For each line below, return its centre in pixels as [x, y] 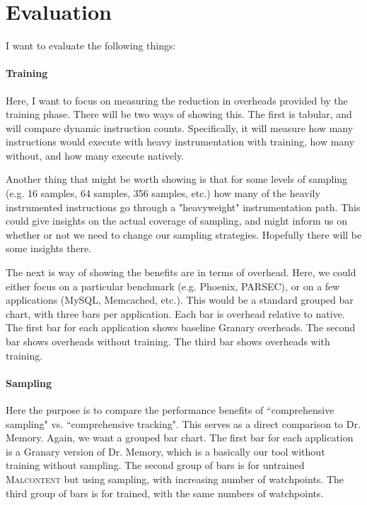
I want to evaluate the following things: [91, 46]
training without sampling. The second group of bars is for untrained [155, 465]
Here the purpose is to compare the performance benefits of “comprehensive [170, 410]
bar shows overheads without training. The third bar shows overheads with [168, 341]
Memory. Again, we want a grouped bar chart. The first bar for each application [180, 438]
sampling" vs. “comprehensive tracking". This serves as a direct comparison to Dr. [183, 423]
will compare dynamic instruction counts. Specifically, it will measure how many [180, 127]
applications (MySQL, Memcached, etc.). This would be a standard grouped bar [180, 300]
